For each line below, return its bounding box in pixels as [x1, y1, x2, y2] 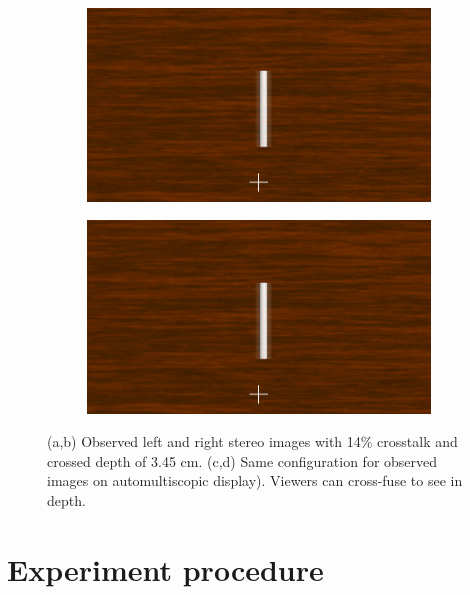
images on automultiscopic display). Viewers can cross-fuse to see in [47, 470, 463, 491]
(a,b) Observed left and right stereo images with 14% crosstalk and [47, 431, 458, 452]
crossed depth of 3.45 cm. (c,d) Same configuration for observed [47, 450, 438, 471]
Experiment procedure [7, 548, 324, 589]
